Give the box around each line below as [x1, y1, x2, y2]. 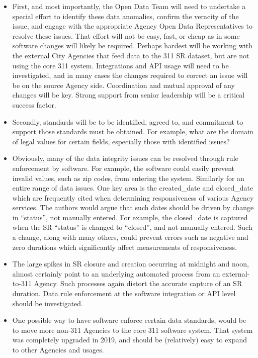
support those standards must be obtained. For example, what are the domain [12, 126, 253, 137]
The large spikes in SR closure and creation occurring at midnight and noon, [12, 258, 249, 269]
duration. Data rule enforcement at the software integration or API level [12, 288, 236, 299]
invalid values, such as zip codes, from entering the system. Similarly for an [12, 172, 244, 183]
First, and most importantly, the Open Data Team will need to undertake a [12, 1, 246, 11]
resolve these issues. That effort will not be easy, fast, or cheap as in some [12, 30, 240, 41]
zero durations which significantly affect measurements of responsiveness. [12, 241, 237, 252]
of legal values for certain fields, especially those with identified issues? [12, 136, 230, 146]
